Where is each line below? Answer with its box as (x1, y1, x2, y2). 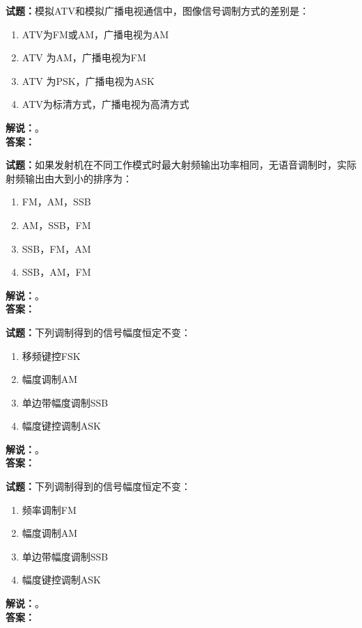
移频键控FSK (22, 348, 81, 363)
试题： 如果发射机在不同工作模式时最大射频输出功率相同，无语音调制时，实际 (6, 157, 356, 172)
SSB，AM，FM (22, 265, 91, 279)
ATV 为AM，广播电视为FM (22, 50, 146, 65)
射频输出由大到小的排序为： (6, 171, 132, 185)
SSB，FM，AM (22, 241, 91, 256)
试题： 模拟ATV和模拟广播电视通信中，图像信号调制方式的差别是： (6, 3, 309, 17)
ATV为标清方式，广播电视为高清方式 (22, 97, 189, 111)
